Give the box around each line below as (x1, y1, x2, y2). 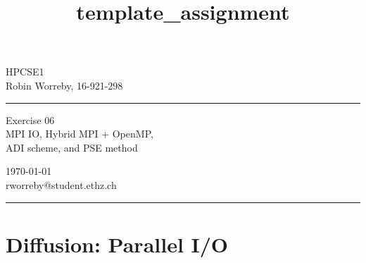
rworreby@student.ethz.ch (6, 177, 117, 192)
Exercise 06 (6, 112, 55, 127)
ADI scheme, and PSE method (6, 140, 138, 154)
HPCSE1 (6, 64, 44, 79)
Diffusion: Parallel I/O (6, 229, 229, 258)
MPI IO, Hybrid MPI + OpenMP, (6, 126, 153, 141)
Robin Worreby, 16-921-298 (6, 78, 123, 92)
